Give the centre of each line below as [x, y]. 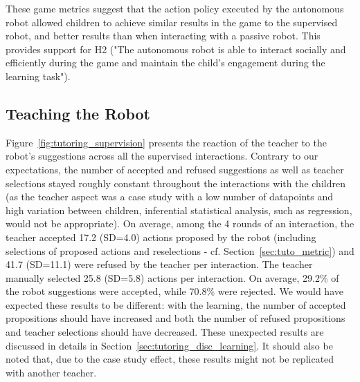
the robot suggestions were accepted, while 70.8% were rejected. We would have [174, 291]
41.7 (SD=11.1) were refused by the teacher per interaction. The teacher [159, 264]
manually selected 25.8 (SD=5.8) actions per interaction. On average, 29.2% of [172, 277]
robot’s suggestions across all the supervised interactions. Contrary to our [162, 156]
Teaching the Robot [78, 113]
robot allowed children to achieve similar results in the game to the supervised [172, 22]
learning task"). [38, 76]
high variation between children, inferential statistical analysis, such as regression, [179, 210]
